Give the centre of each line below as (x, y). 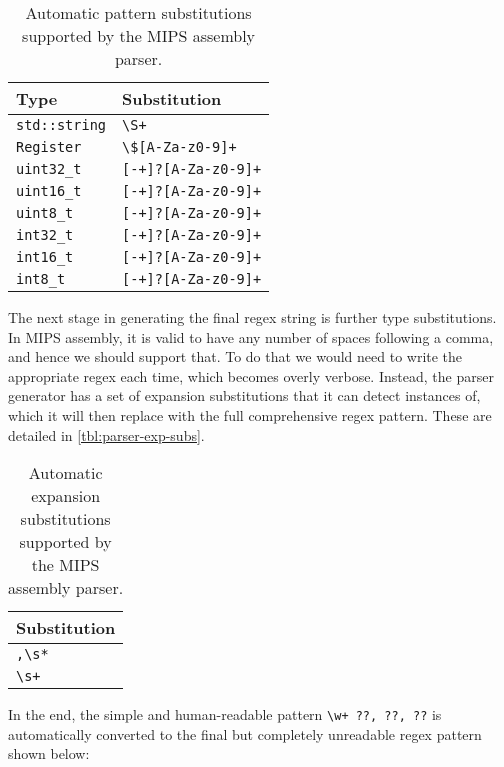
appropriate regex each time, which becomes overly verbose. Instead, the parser (251, 375)
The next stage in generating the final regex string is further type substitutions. (252, 317)
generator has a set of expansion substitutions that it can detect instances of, (244, 395)
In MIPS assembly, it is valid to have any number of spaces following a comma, (251, 336)
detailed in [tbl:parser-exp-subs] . (106, 434)
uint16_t (49, 191)
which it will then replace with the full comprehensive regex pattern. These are (250, 414)
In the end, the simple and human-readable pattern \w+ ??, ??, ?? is (225, 714)
